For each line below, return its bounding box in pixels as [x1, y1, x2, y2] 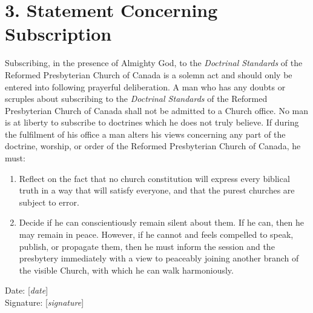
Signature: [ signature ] [5, 296, 84, 308]
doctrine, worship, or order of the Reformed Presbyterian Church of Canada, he [5, 140, 301, 152]
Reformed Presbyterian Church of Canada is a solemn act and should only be [5, 68, 292, 81]
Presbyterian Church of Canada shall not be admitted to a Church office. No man [5, 104, 309, 116]
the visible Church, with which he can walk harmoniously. [19, 263, 234, 276]
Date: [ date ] [5, 284, 48, 297]
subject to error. [19, 195, 79, 208]
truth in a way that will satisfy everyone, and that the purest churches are [19, 184, 295, 197]
